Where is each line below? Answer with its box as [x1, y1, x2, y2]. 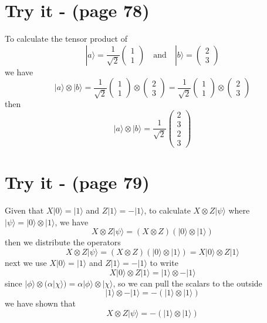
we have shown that [5, 297, 76, 309]
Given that [5, 204, 44, 217]
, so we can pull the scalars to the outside [113, 277, 262, 289]
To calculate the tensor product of [5, 32, 127, 45]
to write [150, 257, 178, 268]
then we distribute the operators [5, 236, 121, 248]
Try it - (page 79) [5, 170, 150, 194]
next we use [5, 257, 47, 268]
